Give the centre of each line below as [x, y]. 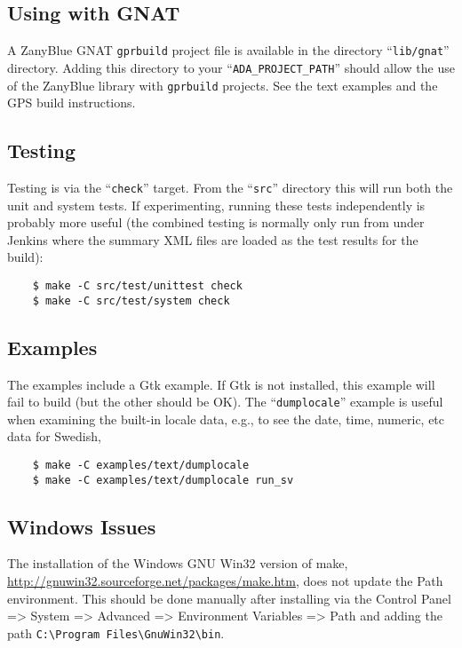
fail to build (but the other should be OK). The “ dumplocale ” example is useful [225, 402]
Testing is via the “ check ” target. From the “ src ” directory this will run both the [230, 187]
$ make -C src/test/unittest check [137, 286]
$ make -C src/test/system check [131, 300]
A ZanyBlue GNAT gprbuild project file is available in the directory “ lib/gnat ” [228, 50]
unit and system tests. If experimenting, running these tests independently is [216, 205]
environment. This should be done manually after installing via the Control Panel [229, 598]
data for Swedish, [54, 436]
